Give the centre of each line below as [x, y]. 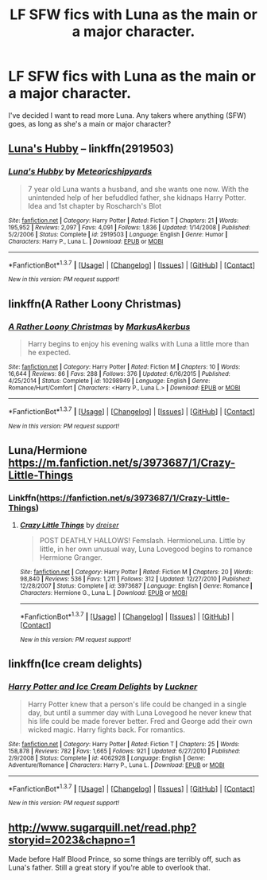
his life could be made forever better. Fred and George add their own [140, 721]
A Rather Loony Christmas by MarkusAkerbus [99, 327]
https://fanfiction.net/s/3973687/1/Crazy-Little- [135, 498]
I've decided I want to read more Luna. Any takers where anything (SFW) [127, 115]
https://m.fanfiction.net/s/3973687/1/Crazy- [122, 463]
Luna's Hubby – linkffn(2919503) [91, 149]
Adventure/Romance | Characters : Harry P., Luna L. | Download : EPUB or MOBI [116, 765]
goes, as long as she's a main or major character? [90, 123]
